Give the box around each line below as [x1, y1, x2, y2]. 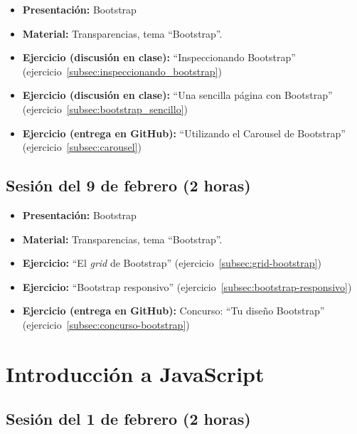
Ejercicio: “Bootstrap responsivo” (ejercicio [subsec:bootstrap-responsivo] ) [22, 279, 352, 294]
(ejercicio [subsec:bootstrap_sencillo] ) [22, 101, 188, 116]
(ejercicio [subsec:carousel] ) [22, 139, 142, 154]
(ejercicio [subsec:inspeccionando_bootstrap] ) [22, 63, 222, 78]
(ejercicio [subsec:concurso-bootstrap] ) [22, 317, 190, 332]
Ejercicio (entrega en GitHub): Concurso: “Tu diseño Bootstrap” [22, 303, 325, 318]
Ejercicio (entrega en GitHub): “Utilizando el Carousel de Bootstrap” [22, 125, 346, 140]
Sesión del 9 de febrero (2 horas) [6, 174, 251, 196]
